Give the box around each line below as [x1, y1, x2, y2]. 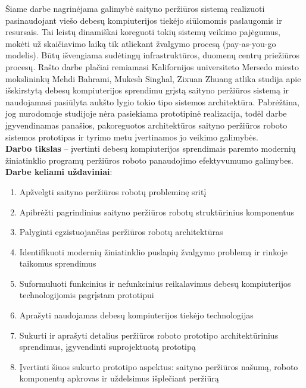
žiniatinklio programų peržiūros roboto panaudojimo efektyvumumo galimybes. [5, 154, 293, 166]
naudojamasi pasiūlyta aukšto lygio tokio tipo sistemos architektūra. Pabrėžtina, [5, 95, 299, 108]
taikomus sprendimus [19, 257, 96, 270]
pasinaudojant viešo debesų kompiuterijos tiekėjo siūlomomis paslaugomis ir [5, 14, 282, 26]
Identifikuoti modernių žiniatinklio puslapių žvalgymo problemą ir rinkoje [19, 245, 288, 258]
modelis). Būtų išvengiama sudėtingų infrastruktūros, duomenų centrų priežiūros [5, 49, 300, 61]
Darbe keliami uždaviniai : [5, 165, 113, 178]
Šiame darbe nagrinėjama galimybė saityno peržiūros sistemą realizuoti [5, 2, 265, 14]
